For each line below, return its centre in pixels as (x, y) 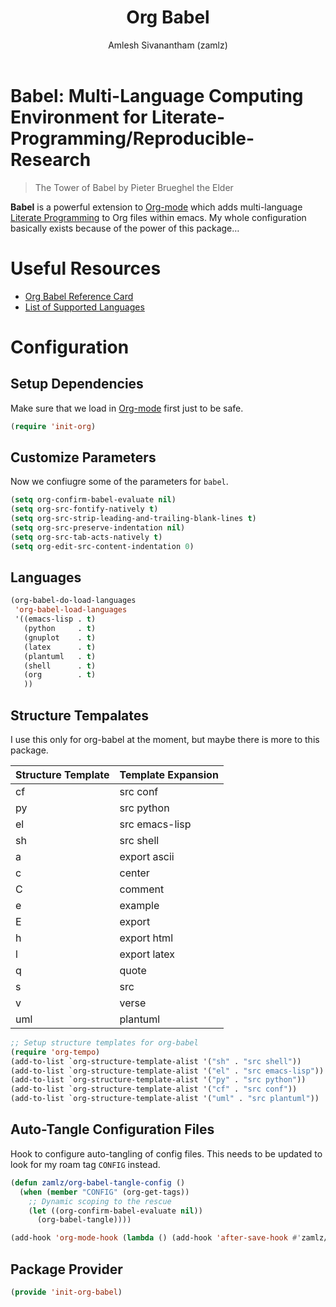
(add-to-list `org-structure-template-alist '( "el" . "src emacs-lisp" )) (167, 1071)
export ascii (147, 856)
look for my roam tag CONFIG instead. (85, 1164)
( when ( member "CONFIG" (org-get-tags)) (104, 1192)
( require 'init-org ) (53, 426)
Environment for (79, 117)
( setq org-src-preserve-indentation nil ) (98, 527)
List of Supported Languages (84, 307)
